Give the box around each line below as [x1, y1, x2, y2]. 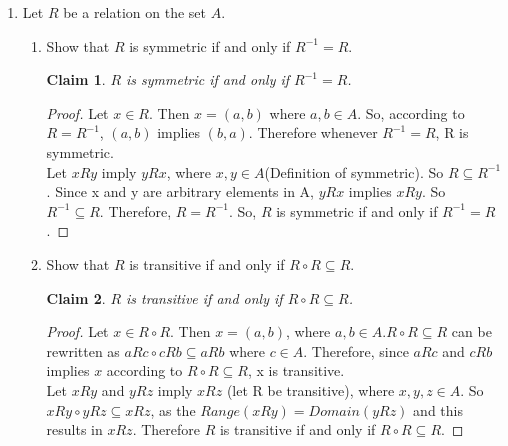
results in [46, 419, 103, 440]
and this [413, 399, 463, 420]
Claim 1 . [46, 69, 106, 90]
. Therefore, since [303, 340, 409, 361]
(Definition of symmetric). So [264, 161, 444, 182]
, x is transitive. [247, 360, 345, 381]
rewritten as [46, 340, 120, 361]
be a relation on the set [63, 2, 207, 22]
